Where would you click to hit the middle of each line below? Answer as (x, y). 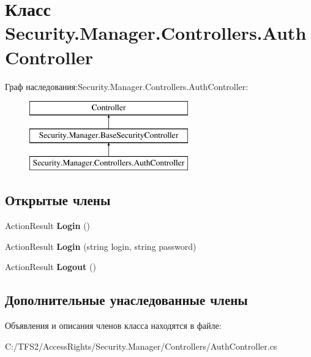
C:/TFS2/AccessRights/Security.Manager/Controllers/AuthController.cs (141, 346)
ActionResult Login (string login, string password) (101, 246)
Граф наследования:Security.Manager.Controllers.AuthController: (127, 86)
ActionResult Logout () (51, 267)
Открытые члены (58, 200)
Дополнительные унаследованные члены (126, 300)
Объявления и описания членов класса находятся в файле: (113, 325)
